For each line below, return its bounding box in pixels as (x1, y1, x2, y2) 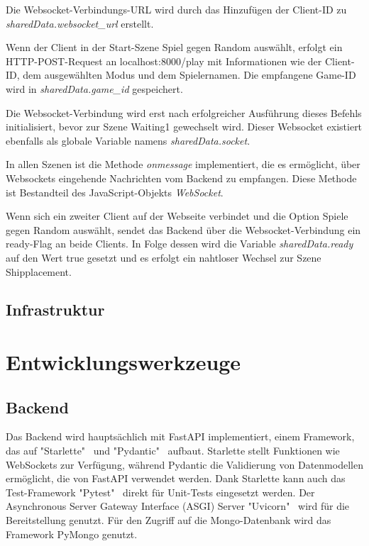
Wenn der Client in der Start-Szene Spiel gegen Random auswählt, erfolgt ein (6, 40, 343, 55)
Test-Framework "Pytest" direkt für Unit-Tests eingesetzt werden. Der (6, 484, 315, 499)
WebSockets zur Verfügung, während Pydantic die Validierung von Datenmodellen (6, 457, 363, 472)
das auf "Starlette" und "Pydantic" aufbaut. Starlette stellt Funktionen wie (6, 443, 340, 458)
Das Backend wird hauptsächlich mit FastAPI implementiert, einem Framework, (6, 429, 355, 444)
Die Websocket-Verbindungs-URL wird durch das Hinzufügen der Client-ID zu (6, 2, 347, 16)
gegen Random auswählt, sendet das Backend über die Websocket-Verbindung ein (6, 222, 361, 237)
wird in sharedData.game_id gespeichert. (6, 81, 183, 96)
